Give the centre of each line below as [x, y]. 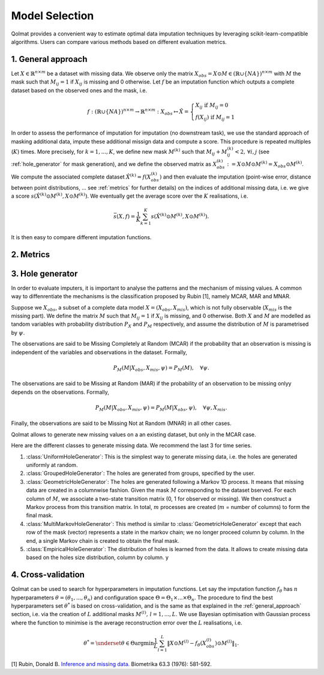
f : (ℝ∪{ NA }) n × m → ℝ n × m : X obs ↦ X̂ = [138, 112]
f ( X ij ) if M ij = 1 [215, 118]
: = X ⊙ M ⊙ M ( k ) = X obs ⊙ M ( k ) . [265, 165]
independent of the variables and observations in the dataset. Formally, [99, 352]
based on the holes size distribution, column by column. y [97, 557]
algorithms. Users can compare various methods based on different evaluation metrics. [119, 41]
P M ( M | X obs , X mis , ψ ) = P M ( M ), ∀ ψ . [161, 368]
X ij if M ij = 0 [212, 106]
